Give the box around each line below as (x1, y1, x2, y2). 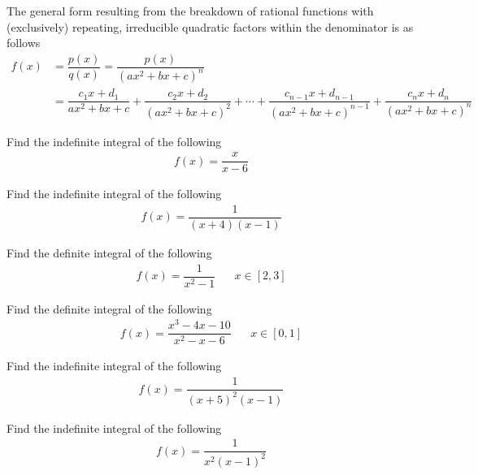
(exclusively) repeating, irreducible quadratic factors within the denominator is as (7, 18, 414, 35)
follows (7, 34, 41, 51)
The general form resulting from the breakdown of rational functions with (7, 2, 374, 19)
